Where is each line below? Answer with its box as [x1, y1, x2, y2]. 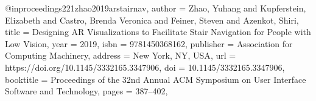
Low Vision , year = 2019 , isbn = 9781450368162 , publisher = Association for [5, 37, 293, 50]
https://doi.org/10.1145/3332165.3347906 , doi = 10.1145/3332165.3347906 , [5, 60, 285, 73]
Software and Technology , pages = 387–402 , [5, 85, 168, 97]
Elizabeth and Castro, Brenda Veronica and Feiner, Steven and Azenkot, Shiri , [5, 13, 299, 26]
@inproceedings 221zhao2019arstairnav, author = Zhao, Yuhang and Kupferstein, [5, 2, 306, 14]
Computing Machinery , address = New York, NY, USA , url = [5, 49, 236, 62]
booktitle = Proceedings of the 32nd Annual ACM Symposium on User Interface [5, 73, 306, 85]
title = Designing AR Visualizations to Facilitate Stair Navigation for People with [5, 25, 311, 38]
